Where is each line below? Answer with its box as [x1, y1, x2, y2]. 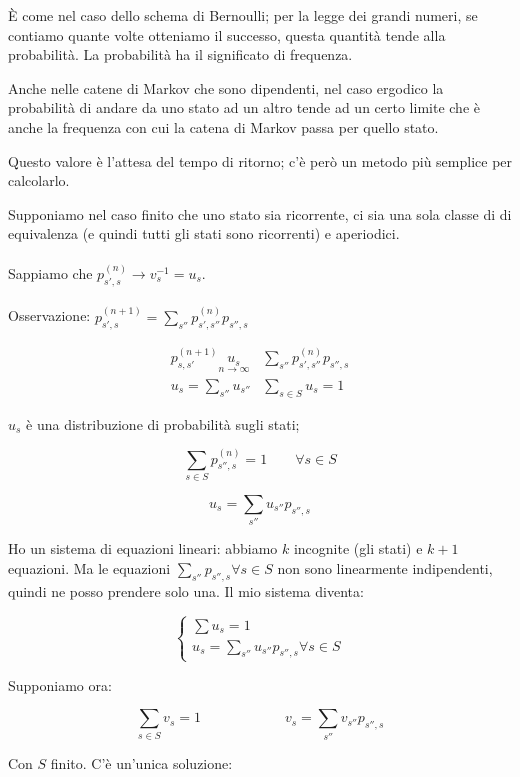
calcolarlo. [8, 170, 70, 191]
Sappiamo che [8, 262, 93, 283]
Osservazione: [8, 305, 91, 326]
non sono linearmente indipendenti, [277, 557, 493, 578]
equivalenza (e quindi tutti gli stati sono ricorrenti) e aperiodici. [8, 223, 400, 244]
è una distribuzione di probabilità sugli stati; [26, 413, 300, 434]
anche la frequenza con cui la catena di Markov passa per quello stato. [8, 116, 439, 137]
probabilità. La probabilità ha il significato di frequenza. [8, 44, 353, 65]
